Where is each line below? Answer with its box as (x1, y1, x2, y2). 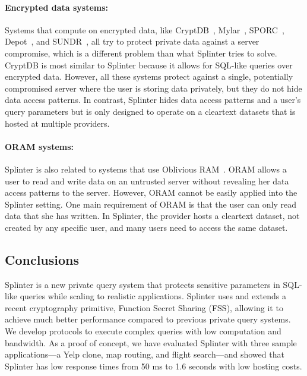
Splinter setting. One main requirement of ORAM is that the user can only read (5, 198, 297, 210)
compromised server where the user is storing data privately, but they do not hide (5, 82, 302, 94)
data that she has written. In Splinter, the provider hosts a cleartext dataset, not (5, 209, 300, 222)
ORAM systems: (5, 140, 74, 152)
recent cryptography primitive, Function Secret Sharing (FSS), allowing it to (5, 301, 283, 314)
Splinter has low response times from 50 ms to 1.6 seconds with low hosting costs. (5, 359, 302, 372)
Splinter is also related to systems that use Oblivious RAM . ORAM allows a (5, 162, 287, 175)
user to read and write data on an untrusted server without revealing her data (5, 174, 289, 187)
